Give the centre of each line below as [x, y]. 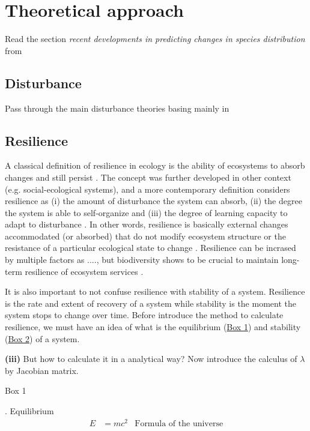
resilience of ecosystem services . [84, 271]
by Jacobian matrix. [42, 370]
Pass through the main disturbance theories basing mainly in [117, 108]
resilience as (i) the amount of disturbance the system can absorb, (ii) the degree [153, 201]
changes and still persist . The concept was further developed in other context [148, 177]
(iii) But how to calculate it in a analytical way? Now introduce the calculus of [151, 359]
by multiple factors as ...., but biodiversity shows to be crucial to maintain [142, 260]
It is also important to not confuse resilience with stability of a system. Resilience [155, 291]
